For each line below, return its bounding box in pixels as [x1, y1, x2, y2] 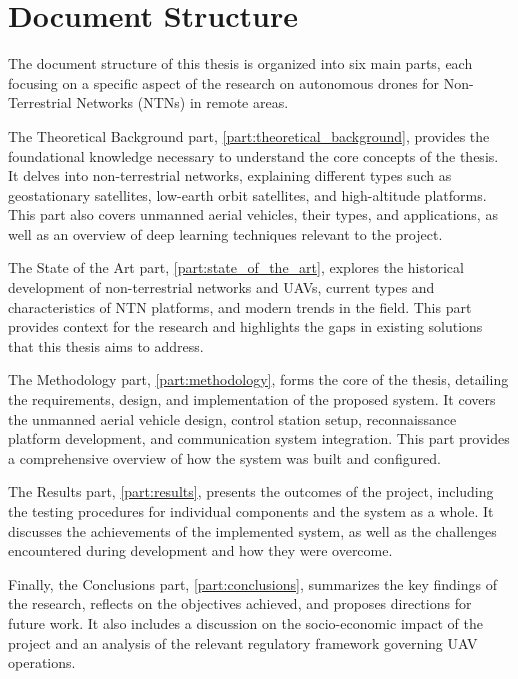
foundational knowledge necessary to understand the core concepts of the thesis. [8, 145, 499, 166]
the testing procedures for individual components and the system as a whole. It [8, 501, 494, 521]
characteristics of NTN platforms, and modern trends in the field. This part [8, 296, 472, 317]
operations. [8, 652, 76, 673]
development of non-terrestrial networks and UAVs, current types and [8, 277, 435, 298]
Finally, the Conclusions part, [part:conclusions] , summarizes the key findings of [8, 573, 497, 594]
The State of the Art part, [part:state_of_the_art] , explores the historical [8, 257, 464, 278]
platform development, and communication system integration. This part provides [8, 428, 510, 449]
